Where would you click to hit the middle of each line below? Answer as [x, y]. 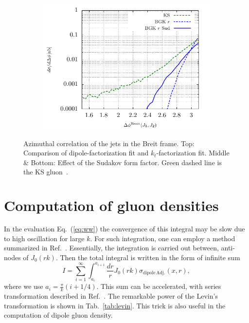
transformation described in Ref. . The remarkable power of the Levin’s [111, 296]
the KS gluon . [46, 172]
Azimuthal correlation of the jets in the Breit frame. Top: [109, 143]
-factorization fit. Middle [193, 153]
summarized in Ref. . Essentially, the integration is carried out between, [111, 248]
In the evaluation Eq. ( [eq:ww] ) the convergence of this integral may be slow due [124, 229]
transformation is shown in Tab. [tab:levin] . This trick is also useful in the [115, 305]
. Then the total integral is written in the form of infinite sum [148, 257]
